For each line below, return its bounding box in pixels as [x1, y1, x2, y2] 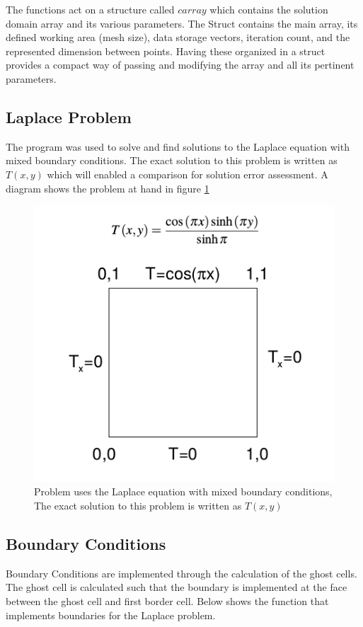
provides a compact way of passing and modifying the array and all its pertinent [6, 57, 355, 72]
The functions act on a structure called [6, 2, 175, 16]
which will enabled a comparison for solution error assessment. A [47, 166, 328, 181]
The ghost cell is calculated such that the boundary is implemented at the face [6, 580, 347, 594]
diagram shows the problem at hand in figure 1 [6, 180, 209, 195]
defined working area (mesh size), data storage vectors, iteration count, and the [6, 30, 350, 45]
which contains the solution [209, 2, 328, 16]
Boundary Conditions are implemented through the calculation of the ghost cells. [6, 565, 357, 580]
